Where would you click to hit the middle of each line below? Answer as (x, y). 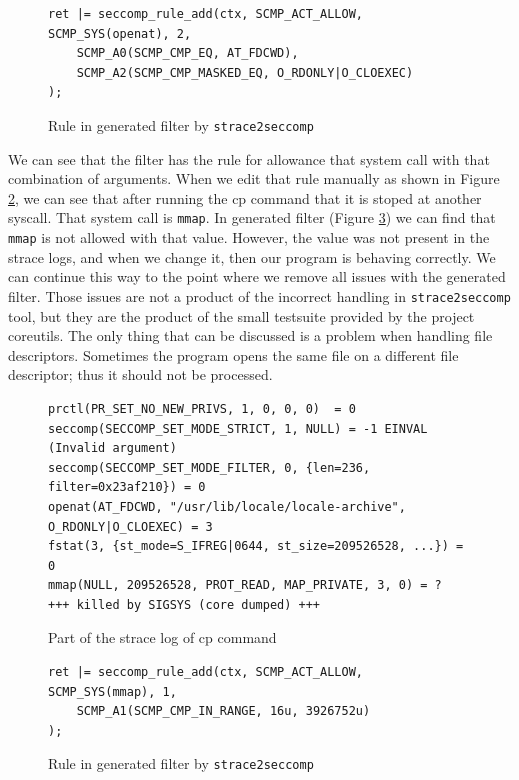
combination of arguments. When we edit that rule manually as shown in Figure (254, 178)
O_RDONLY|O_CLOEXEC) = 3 (130, 526)
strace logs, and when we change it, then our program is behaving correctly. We (252, 256)
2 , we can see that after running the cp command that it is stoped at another (245, 197)
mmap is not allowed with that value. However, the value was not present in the (249, 237)
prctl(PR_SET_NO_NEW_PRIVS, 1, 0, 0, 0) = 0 (202, 408)
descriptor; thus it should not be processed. (140, 374)
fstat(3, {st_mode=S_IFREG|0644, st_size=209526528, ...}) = (256, 546)
